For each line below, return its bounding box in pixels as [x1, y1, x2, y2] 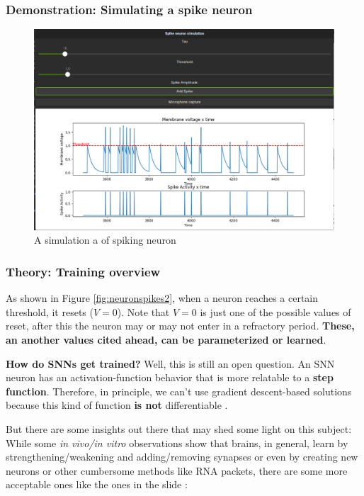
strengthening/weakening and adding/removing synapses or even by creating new [6, 449, 358, 464]
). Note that [117, 304, 170, 319]
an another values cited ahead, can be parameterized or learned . [6, 332, 326, 347]
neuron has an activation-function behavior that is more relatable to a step [6, 370, 334, 385]
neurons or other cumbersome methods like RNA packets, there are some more [6, 463, 348, 478]
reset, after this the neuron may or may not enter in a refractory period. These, [6, 318, 355, 333]
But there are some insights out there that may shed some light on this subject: [6, 422, 352, 436]
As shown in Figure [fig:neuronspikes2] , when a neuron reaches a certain [6, 291, 319, 305]
